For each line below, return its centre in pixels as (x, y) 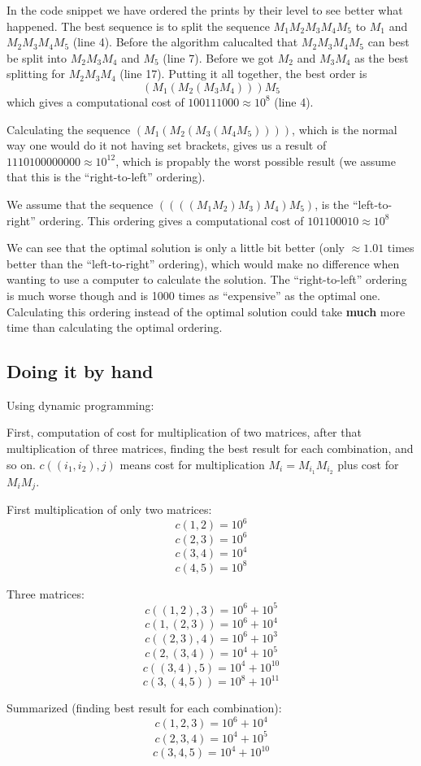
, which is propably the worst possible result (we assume (256, 161)
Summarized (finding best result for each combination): (144, 708)
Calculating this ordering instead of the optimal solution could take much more (206, 311)
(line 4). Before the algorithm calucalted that (185, 42)
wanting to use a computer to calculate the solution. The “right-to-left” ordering (207, 279)
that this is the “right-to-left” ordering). (106, 177)
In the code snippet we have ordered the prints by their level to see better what (205, 10)
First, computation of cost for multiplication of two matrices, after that (184, 432)
